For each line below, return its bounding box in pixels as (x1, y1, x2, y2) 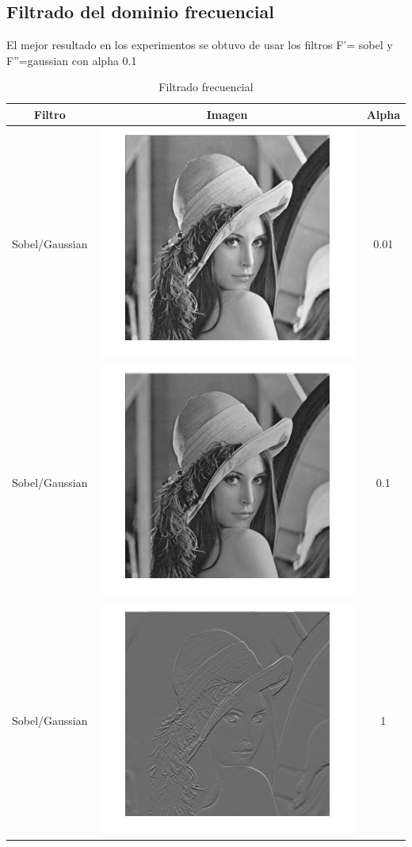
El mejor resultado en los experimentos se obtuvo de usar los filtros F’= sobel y (6, 36, 393, 53)
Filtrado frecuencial (158, 79, 254, 95)
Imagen (206, 105, 248, 122)
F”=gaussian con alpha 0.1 (6, 52, 137, 68)
